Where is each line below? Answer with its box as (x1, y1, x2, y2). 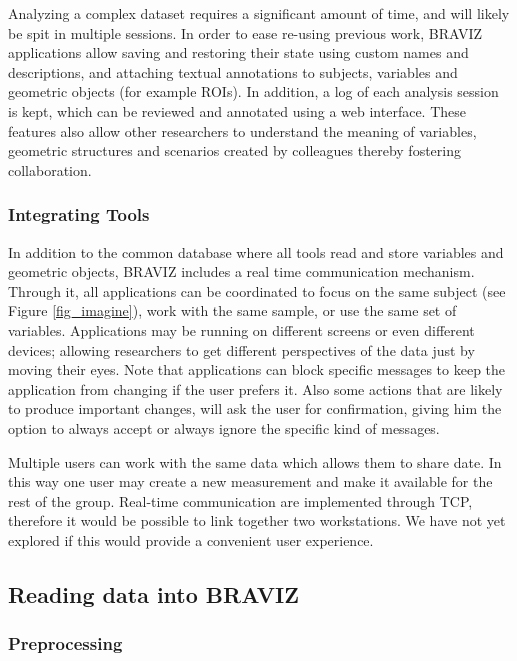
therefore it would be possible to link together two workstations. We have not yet (8, 510, 506, 531)
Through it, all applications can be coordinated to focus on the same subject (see (8, 280, 506, 301)
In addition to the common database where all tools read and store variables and (8, 241, 504, 262)
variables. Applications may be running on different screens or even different (8, 319, 475, 340)
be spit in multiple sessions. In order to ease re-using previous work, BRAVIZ (8, 22, 483, 43)
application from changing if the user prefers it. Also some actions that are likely (8, 378, 503, 399)
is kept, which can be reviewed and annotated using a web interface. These (8, 100, 466, 121)
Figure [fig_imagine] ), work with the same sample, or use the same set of (8, 300, 457, 321)
